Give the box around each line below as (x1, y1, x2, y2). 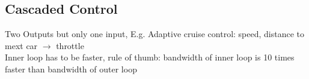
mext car (5, 39, 38, 51)
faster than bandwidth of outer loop (5, 62, 137, 75)
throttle (56, 39, 84, 51)
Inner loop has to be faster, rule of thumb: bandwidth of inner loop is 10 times (5, 51, 295, 63)
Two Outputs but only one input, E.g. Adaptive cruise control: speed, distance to (5, 28, 305, 40)
